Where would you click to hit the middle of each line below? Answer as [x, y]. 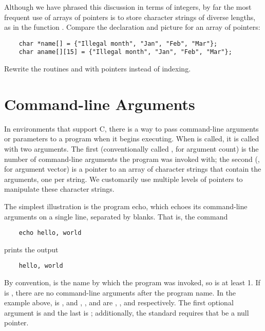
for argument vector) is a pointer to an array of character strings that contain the [133, 169]
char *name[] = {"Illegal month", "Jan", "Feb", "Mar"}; [118, 43]
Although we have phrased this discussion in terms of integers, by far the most [128, 7]
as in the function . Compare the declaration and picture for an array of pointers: [132, 27]
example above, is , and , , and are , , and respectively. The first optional [119, 302]
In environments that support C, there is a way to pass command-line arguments [131, 128]
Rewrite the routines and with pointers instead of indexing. [98, 69]
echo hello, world [50, 233]
